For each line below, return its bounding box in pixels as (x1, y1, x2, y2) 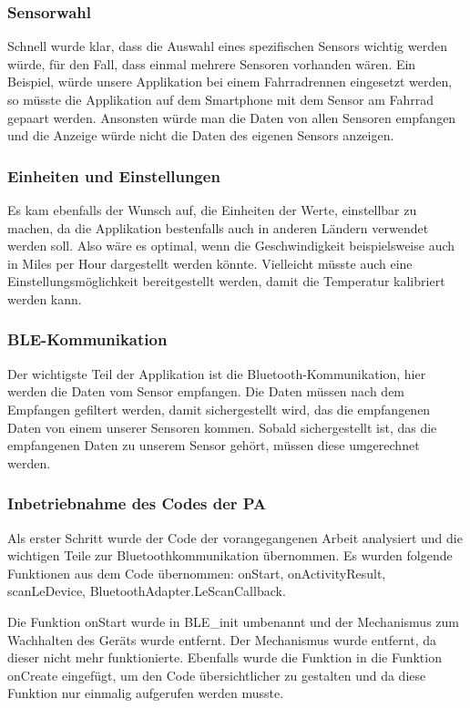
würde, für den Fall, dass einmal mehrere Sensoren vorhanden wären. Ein (7, 54, 416, 73)
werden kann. (7, 289, 82, 308)
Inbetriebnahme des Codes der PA (7, 492, 267, 515)
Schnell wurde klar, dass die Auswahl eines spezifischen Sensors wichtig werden (7, 36, 447, 56)
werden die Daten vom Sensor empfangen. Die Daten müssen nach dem (7, 382, 405, 401)
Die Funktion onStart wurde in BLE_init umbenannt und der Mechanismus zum (7, 611, 459, 631)
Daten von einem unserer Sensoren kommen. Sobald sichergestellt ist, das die (7, 417, 437, 436)
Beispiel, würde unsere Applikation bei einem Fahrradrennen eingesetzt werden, (7, 72, 453, 91)
